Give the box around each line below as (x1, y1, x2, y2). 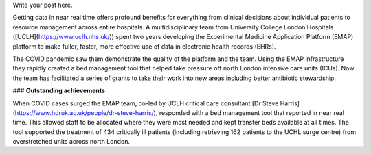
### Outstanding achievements (12, 86, 106, 95)
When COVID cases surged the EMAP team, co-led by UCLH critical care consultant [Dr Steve (12, 99, 279, 107)
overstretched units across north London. (12, 138, 131, 146)
